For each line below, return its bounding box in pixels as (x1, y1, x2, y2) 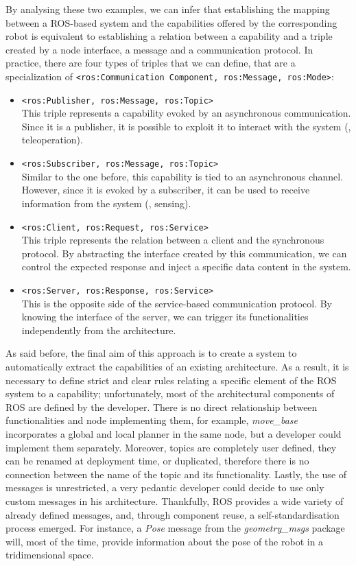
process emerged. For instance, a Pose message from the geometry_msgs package (5, 521, 345, 535)
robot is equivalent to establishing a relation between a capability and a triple (5, 29, 333, 43)
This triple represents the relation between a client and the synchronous (21, 233, 324, 247)
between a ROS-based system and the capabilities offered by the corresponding (5, 15, 337, 30)
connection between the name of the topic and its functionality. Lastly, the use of (5, 467, 347, 481)
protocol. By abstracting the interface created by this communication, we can (21, 246, 347, 260)
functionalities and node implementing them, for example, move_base (5, 413, 298, 427)
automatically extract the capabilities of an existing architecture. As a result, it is (5, 359, 349, 373)
